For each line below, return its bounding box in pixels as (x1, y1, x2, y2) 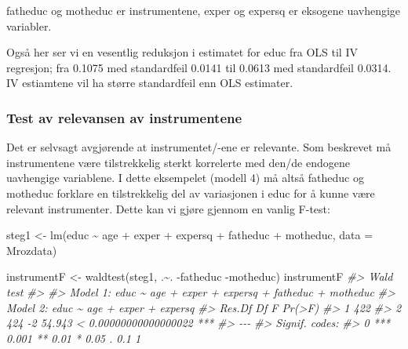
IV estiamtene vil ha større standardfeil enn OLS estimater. (6, 75, 293, 91)
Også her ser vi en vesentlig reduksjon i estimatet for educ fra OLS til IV (6, 44, 358, 60)
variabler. (6, 17, 52, 34)
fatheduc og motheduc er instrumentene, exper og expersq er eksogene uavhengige (6, 2, 401, 18)
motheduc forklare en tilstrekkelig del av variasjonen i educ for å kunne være (6, 184, 375, 201)
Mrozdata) (6, 242, 57, 258)
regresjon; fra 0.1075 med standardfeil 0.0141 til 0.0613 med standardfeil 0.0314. (6, 59, 392, 75)
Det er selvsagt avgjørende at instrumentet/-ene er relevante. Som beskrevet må (6, 139, 392, 155)
